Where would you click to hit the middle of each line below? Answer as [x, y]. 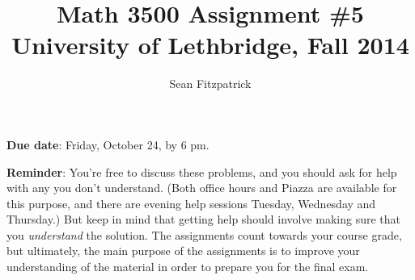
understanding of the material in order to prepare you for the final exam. [188, 267]
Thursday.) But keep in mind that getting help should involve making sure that [204, 219]
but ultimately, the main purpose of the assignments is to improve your [183, 251]
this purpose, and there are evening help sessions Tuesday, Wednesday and [191, 203]
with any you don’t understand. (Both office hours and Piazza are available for [202, 188]
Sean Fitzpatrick [210, 84]
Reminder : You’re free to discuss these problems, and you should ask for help [202, 171]
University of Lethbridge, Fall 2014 [210, 45]
